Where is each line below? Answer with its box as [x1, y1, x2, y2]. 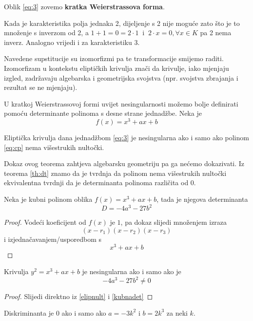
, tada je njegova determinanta [156, 193, 248, 204]
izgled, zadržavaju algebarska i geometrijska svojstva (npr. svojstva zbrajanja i [4, 72, 238, 83]
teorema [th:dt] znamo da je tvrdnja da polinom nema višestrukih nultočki [4, 168, 227, 178]
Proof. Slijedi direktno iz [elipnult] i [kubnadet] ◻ [4, 291, 153, 301]
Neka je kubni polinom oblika [4, 193, 93, 204]
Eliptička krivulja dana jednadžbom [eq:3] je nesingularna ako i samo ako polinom [4, 132, 249, 143]
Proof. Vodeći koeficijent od [4, 217, 86, 227]
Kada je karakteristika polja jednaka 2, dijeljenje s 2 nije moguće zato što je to [4, 18, 240, 28]
